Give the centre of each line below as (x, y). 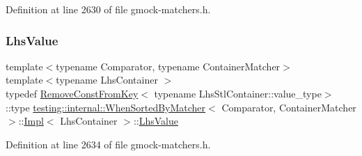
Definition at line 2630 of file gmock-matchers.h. (108, 9)
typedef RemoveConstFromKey (72, 93)
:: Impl (31, 121)
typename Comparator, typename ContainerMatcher (168, 66)
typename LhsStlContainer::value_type (238, 93)
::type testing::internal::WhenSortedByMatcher (106, 107)
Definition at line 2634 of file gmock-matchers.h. (108, 144)
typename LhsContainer (107, 80)
